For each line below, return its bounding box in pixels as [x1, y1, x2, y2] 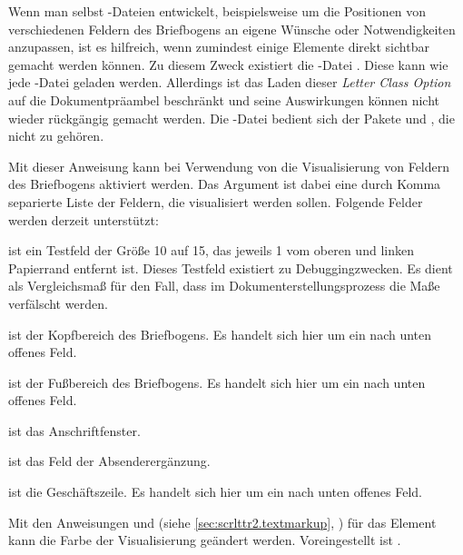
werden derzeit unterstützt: [8, 210, 159, 229]
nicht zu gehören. [8, 126, 104, 145]
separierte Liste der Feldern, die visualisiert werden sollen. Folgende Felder [8, 192, 423, 211]
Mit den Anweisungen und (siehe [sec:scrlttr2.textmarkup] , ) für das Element [8, 512, 437, 531]
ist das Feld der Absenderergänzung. [8, 451, 211, 471]
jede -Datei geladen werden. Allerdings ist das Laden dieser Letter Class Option [8, 73, 451, 92]
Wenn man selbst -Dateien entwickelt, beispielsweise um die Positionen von [8, 2, 427, 20]
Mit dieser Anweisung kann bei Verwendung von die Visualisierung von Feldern [8, 156, 450, 175]
